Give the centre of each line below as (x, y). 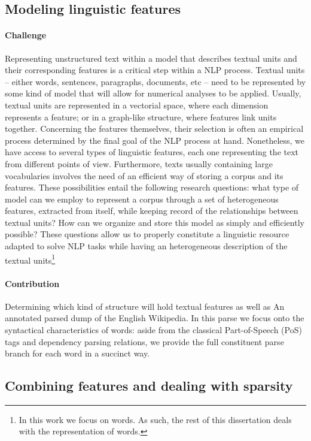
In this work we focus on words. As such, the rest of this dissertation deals (155, 419)
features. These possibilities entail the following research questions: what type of (152, 187)
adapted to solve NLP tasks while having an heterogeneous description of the (146, 246)
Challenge (26, 35)
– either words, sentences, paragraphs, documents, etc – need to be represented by (155, 81)
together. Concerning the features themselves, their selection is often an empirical (154, 129)
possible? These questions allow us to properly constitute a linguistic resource (147, 234)
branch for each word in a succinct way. (77, 353)
